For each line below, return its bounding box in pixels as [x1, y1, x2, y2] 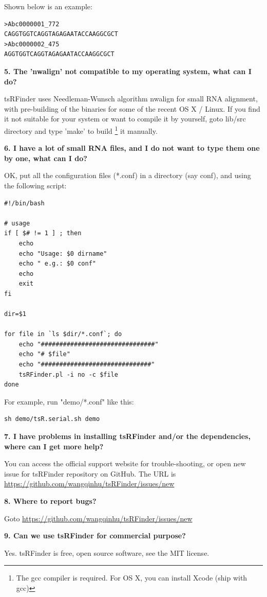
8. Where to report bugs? [4, 496, 97, 506]
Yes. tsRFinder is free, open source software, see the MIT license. [4, 547, 209, 558]
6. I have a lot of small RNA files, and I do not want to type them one [4, 143, 260, 153]
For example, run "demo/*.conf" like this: [4, 396, 134, 407]
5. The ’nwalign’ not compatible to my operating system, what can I [4, 65, 252, 76]
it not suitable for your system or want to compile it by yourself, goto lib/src [4, 113, 246, 124]
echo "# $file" [18, 350, 70, 358]
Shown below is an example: [4, 1, 92, 11]
